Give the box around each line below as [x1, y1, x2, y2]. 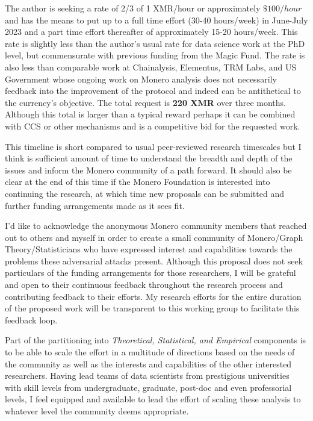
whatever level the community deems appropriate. [5, 405, 189, 417]
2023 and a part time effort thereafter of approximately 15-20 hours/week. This [5, 25, 298, 38]
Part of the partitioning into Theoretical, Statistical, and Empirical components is [5, 334, 306, 346]
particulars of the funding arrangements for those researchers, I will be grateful [5, 266, 296, 279]
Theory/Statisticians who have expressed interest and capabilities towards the [5, 243, 293, 255]
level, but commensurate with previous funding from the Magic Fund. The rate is [5, 49, 305, 61]
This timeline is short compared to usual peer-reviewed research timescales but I [5, 140, 302, 152]
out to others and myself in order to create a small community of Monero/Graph [5, 231, 303, 243]
